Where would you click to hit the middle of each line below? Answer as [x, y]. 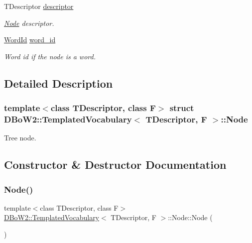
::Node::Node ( [190, 217]
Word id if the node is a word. [50, 56]
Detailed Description [59, 83]
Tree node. [20, 138]
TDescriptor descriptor [39, 6]
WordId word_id [30, 40]
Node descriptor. [29, 23]
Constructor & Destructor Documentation [115, 165]
